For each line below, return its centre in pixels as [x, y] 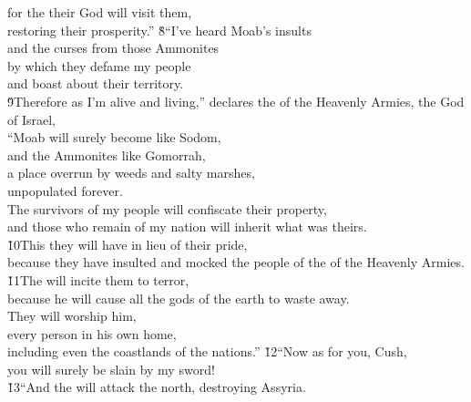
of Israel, [32, 119]
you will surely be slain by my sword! [111, 369]
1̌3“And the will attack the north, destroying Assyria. [157, 387]
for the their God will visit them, [100, 12]
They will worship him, [72, 316]
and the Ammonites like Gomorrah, [107, 155]
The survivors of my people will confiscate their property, [167, 208]
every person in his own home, [92, 333]
